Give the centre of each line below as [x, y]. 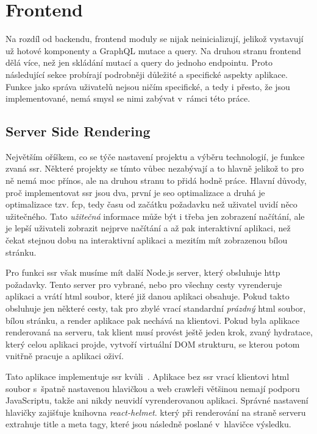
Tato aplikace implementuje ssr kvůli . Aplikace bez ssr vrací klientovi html [148, 376]
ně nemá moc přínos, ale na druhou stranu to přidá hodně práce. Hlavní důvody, [156, 180]
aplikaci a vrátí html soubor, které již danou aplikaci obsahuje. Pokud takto [148, 296]
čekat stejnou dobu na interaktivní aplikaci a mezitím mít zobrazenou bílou [147, 240]
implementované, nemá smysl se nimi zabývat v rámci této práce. [128, 98]
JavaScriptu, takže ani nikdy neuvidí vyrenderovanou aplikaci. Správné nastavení [157, 400]
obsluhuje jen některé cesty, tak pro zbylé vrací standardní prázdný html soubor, [156, 308]
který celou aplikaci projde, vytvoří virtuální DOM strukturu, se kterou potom [153, 344]
